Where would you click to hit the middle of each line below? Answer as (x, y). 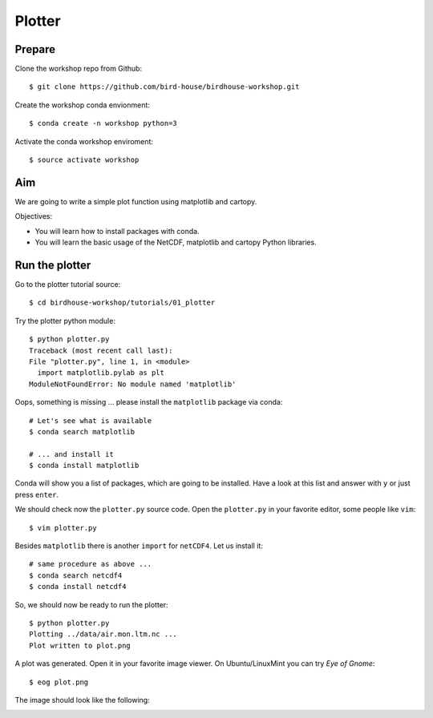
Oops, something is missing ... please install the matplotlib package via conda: (149, 402)
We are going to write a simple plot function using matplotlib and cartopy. (136, 201)
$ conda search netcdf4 (76, 575)
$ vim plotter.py (63, 528)
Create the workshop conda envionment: (82, 105)
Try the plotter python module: (65, 321)
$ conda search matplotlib (82, 432)
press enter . (37, 494)
